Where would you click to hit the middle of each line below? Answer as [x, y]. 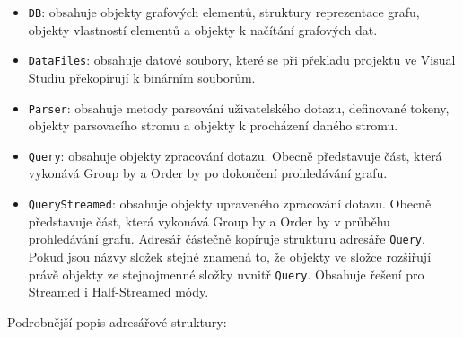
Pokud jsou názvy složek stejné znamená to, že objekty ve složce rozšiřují [230, 256]
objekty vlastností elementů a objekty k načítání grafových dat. [203, 29]
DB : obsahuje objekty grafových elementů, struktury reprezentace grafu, [224, 12]
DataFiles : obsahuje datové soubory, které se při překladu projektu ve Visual [242, 60]
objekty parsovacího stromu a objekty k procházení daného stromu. [213, 125]
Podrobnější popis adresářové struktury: [117, 321]
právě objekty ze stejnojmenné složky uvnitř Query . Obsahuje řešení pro [226, 274]
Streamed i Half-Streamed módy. [118, 292]
